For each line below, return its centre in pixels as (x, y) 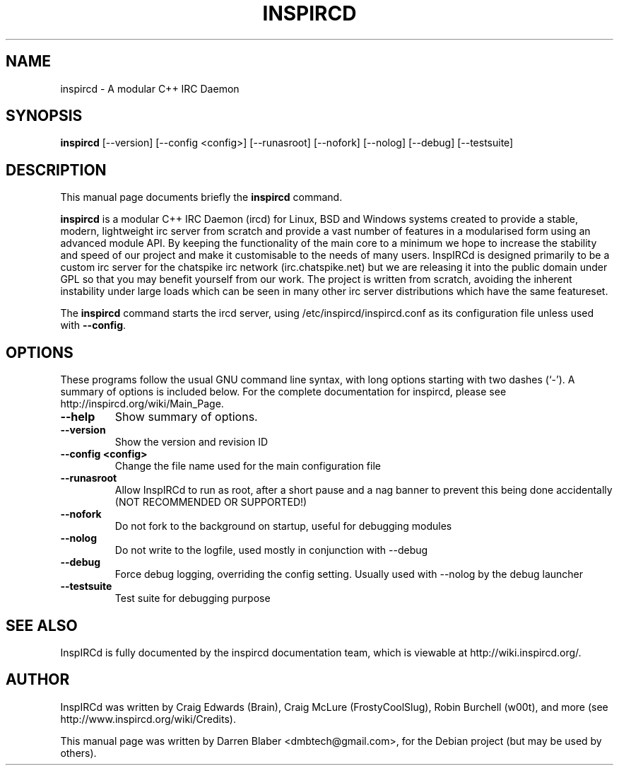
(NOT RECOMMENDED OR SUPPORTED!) (211, 502)
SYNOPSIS (44, 116)
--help (78, 417)
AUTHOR (38, 680)
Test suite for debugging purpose (193, 598)
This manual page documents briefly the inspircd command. (201, 197)
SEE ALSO (42, 625)
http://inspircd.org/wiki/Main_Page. (142, 404)
